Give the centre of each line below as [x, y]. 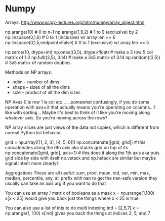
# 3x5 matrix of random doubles [38, 62]
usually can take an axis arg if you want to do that [56, 183]
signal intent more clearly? [32, 163]
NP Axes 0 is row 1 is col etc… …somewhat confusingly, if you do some [77, 102]
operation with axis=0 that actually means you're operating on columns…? [80, 107]
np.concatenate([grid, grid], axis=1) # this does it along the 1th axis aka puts [82, 153]
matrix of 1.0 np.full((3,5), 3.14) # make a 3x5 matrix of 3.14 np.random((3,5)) [83, 57]
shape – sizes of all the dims [41, 87]
